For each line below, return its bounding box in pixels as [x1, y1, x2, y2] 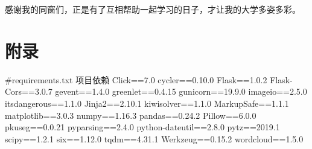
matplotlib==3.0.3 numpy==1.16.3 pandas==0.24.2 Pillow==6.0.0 [5, 109, 256, 121]
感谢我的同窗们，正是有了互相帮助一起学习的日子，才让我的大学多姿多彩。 [5, 3, 301, 15]
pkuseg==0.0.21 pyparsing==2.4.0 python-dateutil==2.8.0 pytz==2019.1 [5, 121, 280, 133]
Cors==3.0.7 [5, 85, 53, 98]
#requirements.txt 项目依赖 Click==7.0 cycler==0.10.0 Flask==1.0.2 [5, 73, 267, 86]
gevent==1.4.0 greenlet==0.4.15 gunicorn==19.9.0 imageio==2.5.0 [55, 85, 307, 98]
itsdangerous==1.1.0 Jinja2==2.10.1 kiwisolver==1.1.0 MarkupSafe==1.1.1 [5, 97, 289, 109]
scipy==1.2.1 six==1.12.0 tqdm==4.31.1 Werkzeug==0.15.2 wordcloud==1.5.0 [5, 132, 304, 145]
